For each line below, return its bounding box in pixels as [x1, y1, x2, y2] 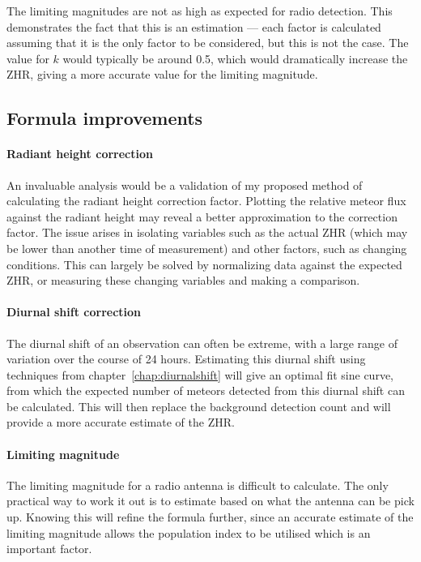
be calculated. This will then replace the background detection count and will [6, 397, 391, 414]
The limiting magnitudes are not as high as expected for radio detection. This [6, 2, 393, 19]
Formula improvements [6, 105, 203, 131]
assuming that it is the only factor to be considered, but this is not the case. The [6, 34, 409, 51]
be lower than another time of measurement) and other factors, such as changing [6, 239, 407, 256]
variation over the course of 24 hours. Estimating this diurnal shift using [6, 350, 366, 367]
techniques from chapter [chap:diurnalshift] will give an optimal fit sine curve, [6, 366, 394, 383]
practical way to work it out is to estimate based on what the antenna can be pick [6, 492, 415, 509]
